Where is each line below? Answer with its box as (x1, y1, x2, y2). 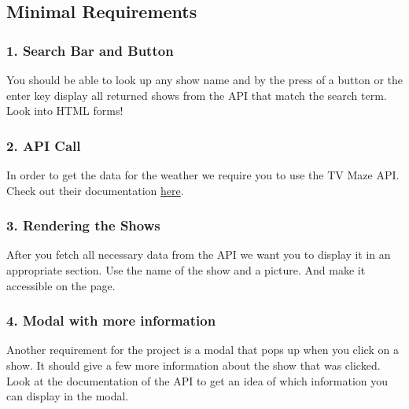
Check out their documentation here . (6, 182, 184, 198)
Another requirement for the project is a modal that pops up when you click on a (6, 341, 399, 358)
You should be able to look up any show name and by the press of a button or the (6, 72, 403, 87)
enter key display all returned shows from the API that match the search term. (6, 87, 387, 103)
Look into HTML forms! (6, 102, 123, 119)
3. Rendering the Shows (6, 216, 160, 235)
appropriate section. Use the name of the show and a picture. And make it (6, 262, 366, 278)
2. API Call (6, 135, 81, 155)
